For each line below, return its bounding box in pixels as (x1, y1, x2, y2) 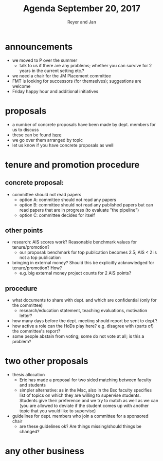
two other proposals (5, 356, 89, 367)
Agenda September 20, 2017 (23, 3, 141, 14)
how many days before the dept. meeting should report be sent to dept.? (12, 318, 158, 324)
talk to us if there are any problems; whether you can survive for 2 (19, 62, 152, 68)
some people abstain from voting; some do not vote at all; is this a (12, 333, 145, 339)
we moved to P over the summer (12, 57, 78, 63)
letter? (19, 313, 33, 319)
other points (5, 226, 43, 235)
